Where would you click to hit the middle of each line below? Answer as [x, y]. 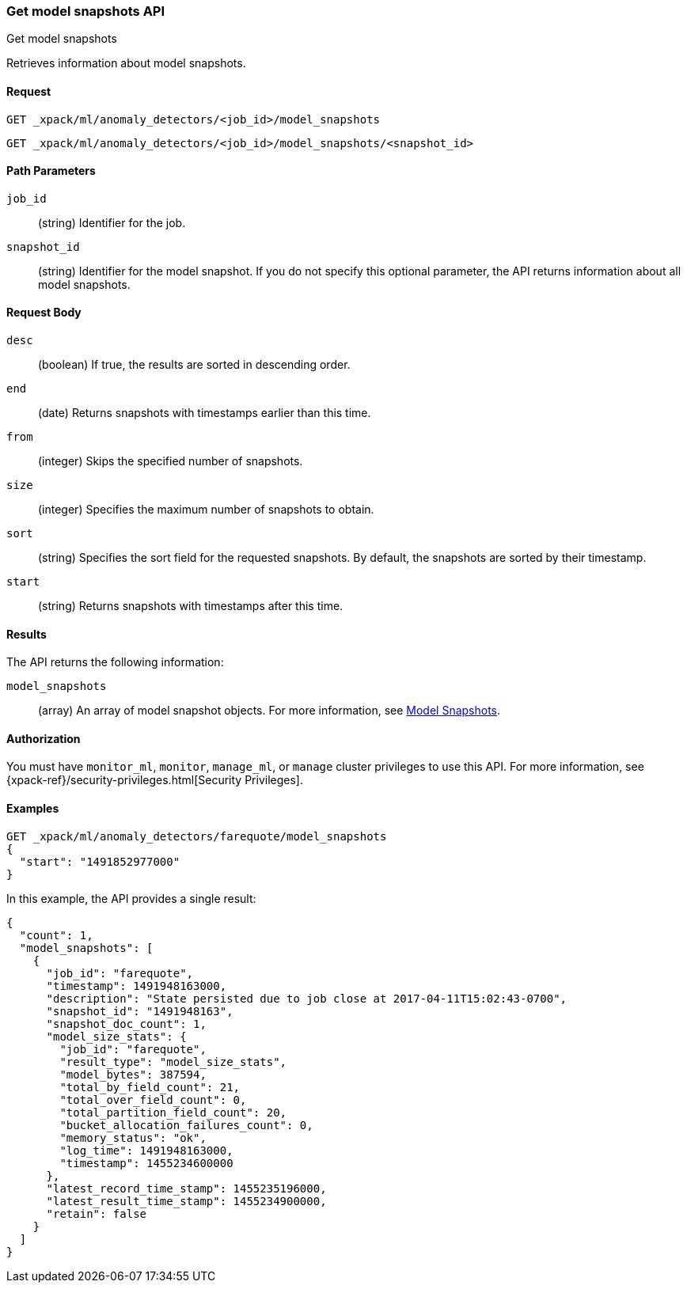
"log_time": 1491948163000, [146, 1150]
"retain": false [97, 1213]
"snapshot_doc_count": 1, [126, 1024]
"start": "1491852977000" [100, 861]
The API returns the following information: [115, 662]
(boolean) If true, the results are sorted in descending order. [194, 365]
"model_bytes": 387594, [133, 1074]
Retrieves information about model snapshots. [126, 63]
